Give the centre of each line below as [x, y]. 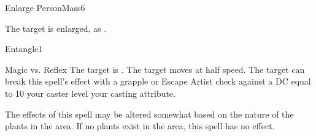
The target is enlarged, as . [56, 28]
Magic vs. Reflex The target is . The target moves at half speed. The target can [155, 69]
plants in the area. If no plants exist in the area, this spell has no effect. [140, 126]
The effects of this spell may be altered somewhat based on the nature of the [149, 114]
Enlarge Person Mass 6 [45, 7]
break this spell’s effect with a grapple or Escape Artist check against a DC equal [158, 81]
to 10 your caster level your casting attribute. [90, 93]
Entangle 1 [24, 49]
